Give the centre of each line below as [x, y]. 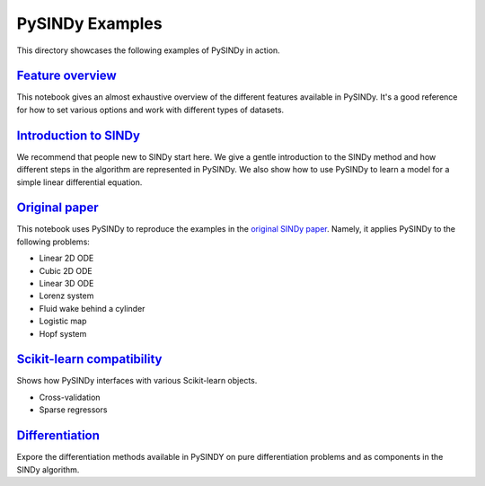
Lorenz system [66, 296]
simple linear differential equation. [79, 182]
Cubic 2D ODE [66, 270]
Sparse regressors [73, 410]
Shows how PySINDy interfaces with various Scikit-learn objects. [137, 381]
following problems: [53, 242]
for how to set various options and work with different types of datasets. [150, 110]
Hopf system [63, 333]
